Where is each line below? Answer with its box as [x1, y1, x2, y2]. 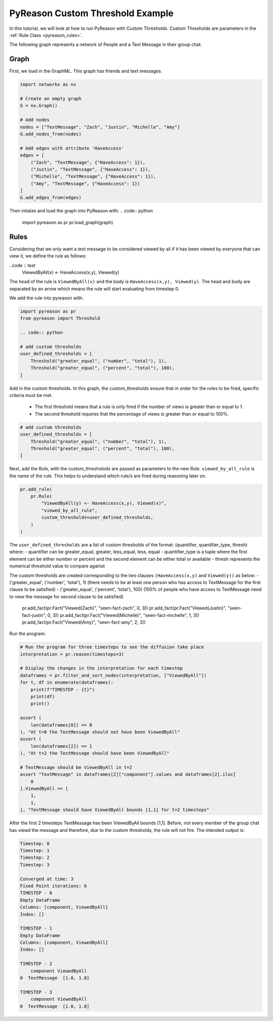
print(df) [30, 694, 55, 699]
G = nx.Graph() [20, 103, 58, 109]
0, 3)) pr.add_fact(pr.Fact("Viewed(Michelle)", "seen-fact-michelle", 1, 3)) [47, 612, 200, 618]
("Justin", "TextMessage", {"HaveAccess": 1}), [30, 166, 151, 172]
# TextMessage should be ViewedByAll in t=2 [20, 764, 132, 770]
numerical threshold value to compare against [9, 563, 105, 569]
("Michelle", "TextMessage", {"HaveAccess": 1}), [30, 173, 156, 180]
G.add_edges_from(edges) [20, 195, 82, 201]
